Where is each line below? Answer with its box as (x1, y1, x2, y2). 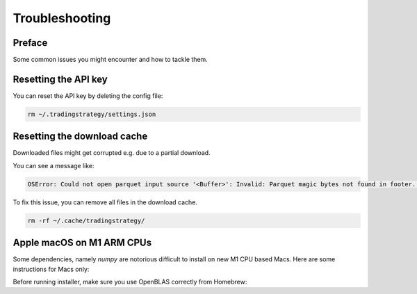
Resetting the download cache (13, 131, 148, 142)
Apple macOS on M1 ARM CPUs (13, 237, 152, 249)
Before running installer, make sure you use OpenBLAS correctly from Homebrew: (13, 278, 247, 286)
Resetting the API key (13, 73, 108, 85)
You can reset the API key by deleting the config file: (13, 91, 163, 100)
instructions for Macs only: (13, 265, 90, 273)
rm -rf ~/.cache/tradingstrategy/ (27, 216, 145, 224)
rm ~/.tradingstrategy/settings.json (27, 110, 156, 118)
